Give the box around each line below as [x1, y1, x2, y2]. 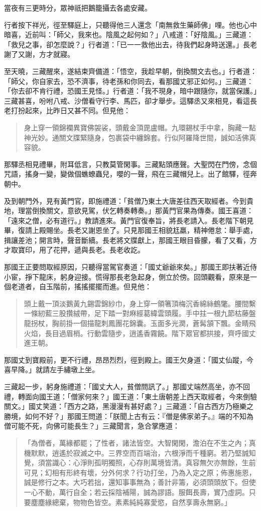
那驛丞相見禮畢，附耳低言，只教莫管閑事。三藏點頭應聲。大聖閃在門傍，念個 [4, 158, 257, 169]
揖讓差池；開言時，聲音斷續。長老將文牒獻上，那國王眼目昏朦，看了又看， [4, 234, 250, 245]
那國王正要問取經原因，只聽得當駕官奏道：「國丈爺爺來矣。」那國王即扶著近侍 [4, 262, 257, 272]
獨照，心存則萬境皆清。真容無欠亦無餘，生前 [108, 457, 256, 468]
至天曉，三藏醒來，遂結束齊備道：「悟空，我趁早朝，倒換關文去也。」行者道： [4, 65, 257, 76]
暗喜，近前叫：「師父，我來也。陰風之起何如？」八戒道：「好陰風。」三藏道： [4, 29, 253, 40]
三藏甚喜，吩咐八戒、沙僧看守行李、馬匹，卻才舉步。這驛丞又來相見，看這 [4, 95, 250, 106]
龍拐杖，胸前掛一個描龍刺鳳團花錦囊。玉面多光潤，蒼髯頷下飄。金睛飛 [24, 318, 256, 328]
